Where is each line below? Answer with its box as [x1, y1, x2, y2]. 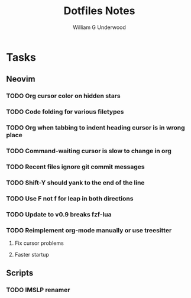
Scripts [6, 268, 34, 278]
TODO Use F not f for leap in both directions [6, 194, 134, 202]
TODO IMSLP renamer [6, 286, 70, 294]
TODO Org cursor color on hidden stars [6, 92, 121, 100]
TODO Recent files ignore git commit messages [6, 163, 145, 171]
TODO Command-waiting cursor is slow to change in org [6, 147, 171, 155]
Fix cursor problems [14, 239, 64, 247]
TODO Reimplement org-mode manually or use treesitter [6, 226, 172, 234]
